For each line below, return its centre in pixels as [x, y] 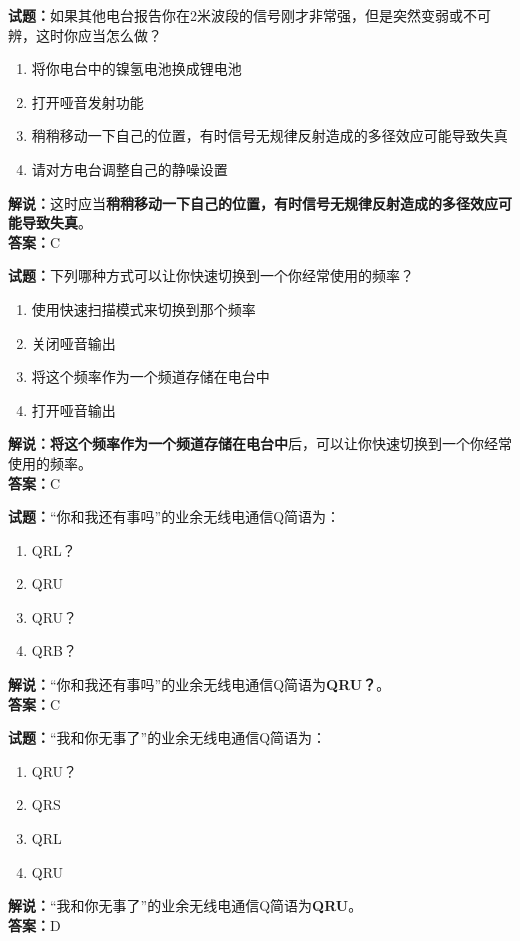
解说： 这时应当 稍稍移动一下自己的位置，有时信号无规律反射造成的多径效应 [253, 202]
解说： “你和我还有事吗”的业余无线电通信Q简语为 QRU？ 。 [199, 684]
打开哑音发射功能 [87, 101]
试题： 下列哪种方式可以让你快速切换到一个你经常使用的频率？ [211, 275]
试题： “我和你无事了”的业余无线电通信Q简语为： [167, 737]
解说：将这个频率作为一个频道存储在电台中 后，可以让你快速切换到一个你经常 [260, 443]
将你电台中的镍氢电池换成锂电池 [136, 68]
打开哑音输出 [73, 409]
